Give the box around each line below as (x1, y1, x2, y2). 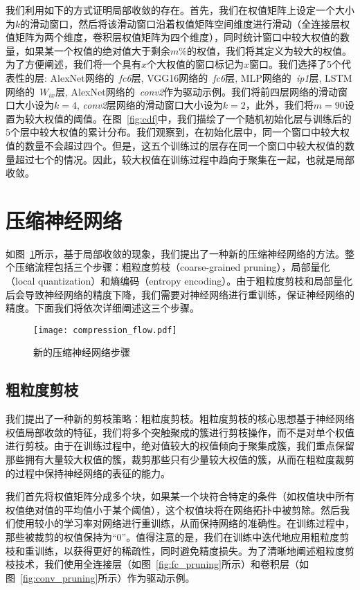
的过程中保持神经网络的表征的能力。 (6, 465, 170, 480)
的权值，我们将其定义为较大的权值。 (186, 43, 352, 57)
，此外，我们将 (245, 98, 314, 112)
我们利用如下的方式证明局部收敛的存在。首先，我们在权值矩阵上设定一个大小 (6, 3, 354, 17)
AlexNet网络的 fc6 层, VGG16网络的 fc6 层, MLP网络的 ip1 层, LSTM (50, 70, 352, 84)
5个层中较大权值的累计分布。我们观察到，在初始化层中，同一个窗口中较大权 (6, 125, 350, 139)
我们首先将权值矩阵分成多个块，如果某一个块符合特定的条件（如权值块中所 (6, 489, 345, 503)
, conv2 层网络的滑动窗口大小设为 (76, 98, 223, 112)
